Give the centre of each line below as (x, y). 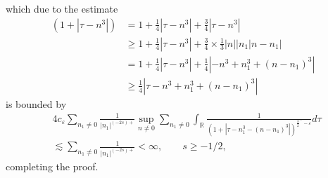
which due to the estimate (62, 8)
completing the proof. (52, 166)
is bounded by (36, 103)
